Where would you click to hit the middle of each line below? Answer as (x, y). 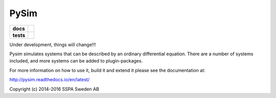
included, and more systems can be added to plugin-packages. (76, 61)
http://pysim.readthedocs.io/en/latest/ (49, 80)
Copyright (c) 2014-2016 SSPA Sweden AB (54, 89)
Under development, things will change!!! (53, 44)
